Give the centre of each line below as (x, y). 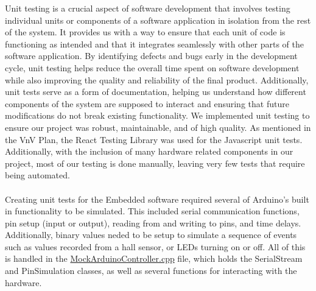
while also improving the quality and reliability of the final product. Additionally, (157, 79)
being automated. (37, 175)
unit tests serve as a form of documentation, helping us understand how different (156, 92)
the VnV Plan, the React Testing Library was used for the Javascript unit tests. (154, 139)
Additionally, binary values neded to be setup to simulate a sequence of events (151, 235)
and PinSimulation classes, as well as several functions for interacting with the (151, 271)
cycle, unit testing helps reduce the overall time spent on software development (152, 67)
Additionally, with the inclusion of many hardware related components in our (149, 151)
